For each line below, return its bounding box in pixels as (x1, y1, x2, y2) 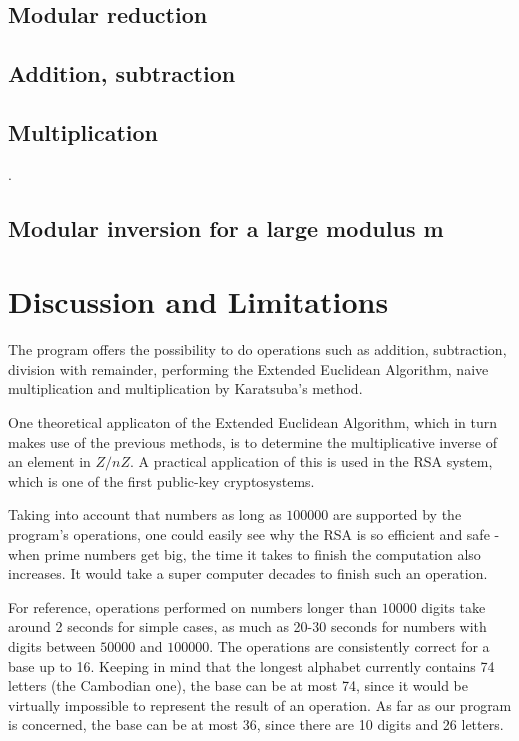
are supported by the (332, 504, 462, 525)
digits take (421, 596, 486, 617)
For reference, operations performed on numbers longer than (8, 596, 377, 617)
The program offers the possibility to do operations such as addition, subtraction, (8, 339, 507, 360)
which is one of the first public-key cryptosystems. (8, 470, 315, 491)
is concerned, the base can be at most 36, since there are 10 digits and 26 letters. (8, 714, 504, 735)
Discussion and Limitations (8, 281, 389, 322)
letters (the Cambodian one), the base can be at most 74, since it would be (8, 675, 468, 696)
